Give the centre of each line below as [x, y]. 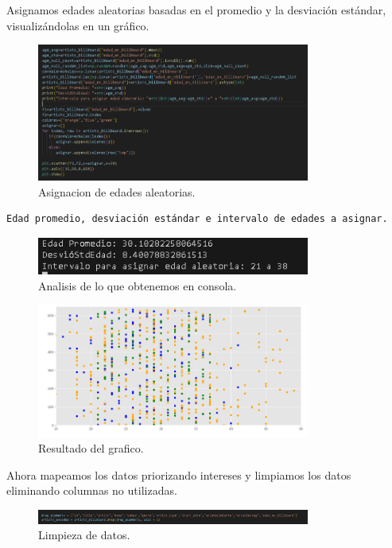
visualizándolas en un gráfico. [78, 25]
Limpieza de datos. [84, 535]
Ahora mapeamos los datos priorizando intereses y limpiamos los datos [179, 474]
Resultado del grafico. [91, 448]
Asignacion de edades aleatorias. [117, 191]
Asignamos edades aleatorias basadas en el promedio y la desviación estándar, [196, 10]
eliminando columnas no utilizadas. [92, 490]
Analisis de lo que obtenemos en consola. [138, 285]
